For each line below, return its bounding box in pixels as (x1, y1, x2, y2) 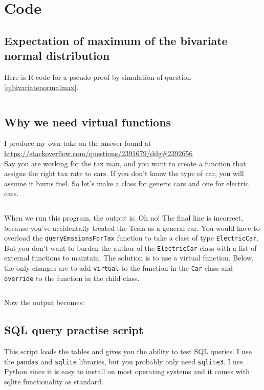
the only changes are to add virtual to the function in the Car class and (4, 263, 233, 273)
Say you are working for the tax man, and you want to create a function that (4, 158, 246, 168)
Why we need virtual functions (4, 114, 171, 129)
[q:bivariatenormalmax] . (4, 81, 79, 92)
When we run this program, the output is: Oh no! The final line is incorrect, (4, 212, 244, 223)
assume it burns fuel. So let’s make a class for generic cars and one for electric (4, 178, 249, 188)
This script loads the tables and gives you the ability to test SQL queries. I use (4, 346, 252, 357)
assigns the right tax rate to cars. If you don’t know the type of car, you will (4, 168, 244, 179)
